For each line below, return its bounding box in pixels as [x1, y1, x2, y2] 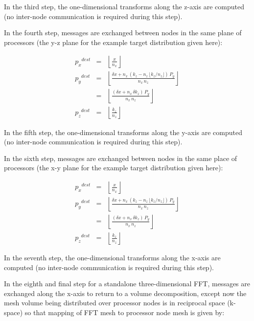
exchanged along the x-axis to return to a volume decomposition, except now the [4, 288, 247, 298]
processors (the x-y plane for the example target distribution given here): [4, 162, 223, 173]
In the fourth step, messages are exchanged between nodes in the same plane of [4, 27, 242, 38]
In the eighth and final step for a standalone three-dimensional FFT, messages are [4, 278, 251, 289]
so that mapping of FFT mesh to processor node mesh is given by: [24, 307, 225, 317]
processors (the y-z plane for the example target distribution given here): [4, 37, 223, 47]
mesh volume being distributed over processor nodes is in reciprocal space [4, 298, 225, 308]
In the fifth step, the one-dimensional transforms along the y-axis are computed [4, 127, 243, 137]
